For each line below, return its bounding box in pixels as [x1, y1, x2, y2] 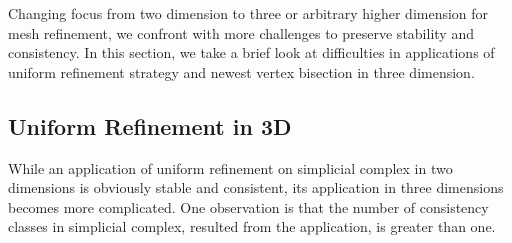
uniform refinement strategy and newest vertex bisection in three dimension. [8, 61, 475, 82]
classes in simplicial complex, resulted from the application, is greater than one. [8, 216, 496, 237]
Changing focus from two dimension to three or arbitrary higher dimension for [8, 3, 489, 23]
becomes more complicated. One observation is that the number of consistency [8, 196, 489, 217]
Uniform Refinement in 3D [8, 110, 292, 141]
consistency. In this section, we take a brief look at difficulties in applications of [8, 42, 495, 63]
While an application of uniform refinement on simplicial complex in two [8, 157, 453, 178]
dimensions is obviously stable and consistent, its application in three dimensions [8, 177, 504, 198]
